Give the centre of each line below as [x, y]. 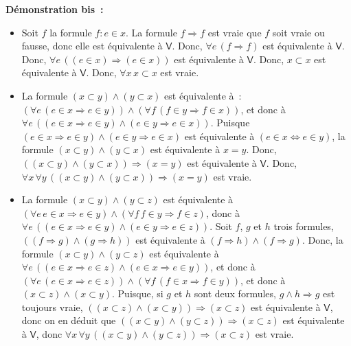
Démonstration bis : [55, 9]
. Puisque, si [138, 293]
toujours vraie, [52, 307]
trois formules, [304, 226]
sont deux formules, [235, 293]
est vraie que [235, 32]
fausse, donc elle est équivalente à [92, 46]
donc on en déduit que [69, 320]
